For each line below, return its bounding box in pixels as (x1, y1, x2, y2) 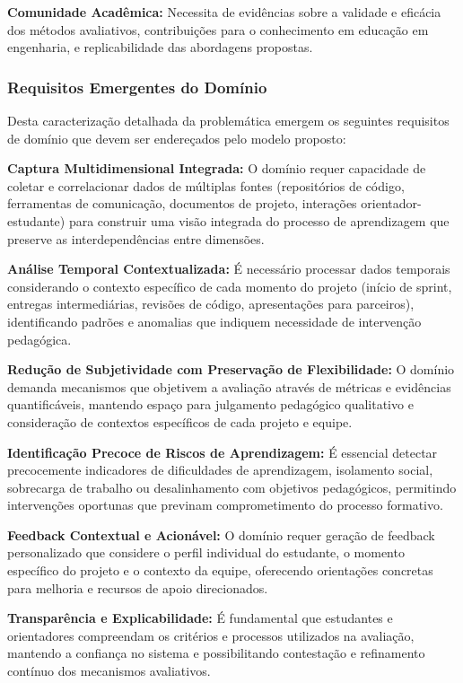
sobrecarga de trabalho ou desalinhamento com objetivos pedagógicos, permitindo (7, 477, 457, 496)
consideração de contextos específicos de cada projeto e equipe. (7, 412, 353, 431)
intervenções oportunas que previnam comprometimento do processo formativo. (7, 495, 443, 514)
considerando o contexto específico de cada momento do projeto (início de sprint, (7, 276, 452, 295)
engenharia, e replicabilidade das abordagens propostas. (7, 38, 313, 57)
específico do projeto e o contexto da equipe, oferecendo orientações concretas (7, 561, 433, 580)
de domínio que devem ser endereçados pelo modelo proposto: (7, 128, 346, 147)
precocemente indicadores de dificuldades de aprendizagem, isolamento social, (7, 460, 433, 479)
